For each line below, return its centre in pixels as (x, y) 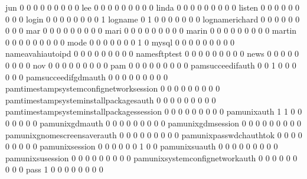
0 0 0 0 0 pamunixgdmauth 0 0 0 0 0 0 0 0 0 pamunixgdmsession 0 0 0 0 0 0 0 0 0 (153, 123)
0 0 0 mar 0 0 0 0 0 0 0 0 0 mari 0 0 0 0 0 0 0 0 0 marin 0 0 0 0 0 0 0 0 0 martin (151, 30)
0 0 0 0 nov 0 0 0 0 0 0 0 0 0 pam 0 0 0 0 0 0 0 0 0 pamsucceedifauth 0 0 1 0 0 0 (151, 65)
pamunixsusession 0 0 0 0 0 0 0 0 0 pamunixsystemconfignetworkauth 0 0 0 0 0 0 (151, 157)
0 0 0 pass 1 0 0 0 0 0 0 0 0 (54, 169)
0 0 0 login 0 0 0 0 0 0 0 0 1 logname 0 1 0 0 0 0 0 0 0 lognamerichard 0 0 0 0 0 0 (153, 19)
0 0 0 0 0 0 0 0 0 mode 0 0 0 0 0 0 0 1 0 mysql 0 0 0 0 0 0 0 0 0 (120, 42)
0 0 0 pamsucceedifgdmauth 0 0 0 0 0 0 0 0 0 (86, 77)
